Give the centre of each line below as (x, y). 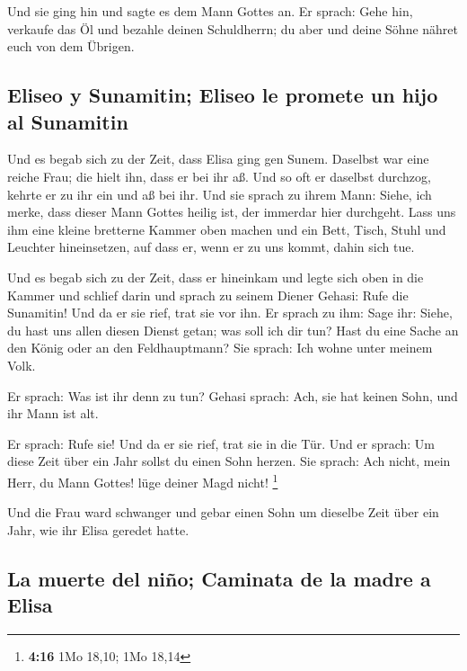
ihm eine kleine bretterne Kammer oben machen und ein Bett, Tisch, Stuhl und (227, 229)
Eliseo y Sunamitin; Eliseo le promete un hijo (223, 95)
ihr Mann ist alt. (53, 413)
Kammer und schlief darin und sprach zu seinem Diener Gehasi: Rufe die (208, 295)
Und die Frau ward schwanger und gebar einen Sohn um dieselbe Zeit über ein (223, 512)
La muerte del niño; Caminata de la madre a (219, 578)
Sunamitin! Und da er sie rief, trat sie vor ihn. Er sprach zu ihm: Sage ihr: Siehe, (230, 313)
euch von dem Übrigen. (71, 46)
